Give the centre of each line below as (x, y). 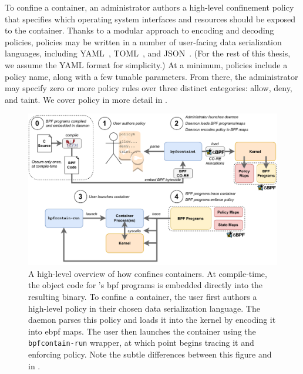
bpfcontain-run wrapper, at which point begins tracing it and (141, 343)
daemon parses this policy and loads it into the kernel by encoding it (152, 320)
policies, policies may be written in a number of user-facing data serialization (143, 41)
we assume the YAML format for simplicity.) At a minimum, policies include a (146, 64)
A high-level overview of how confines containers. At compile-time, (148, 273)
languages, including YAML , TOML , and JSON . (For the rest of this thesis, (148, 53)
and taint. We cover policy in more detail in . (86, 99)
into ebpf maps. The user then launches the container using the (142, 331)
